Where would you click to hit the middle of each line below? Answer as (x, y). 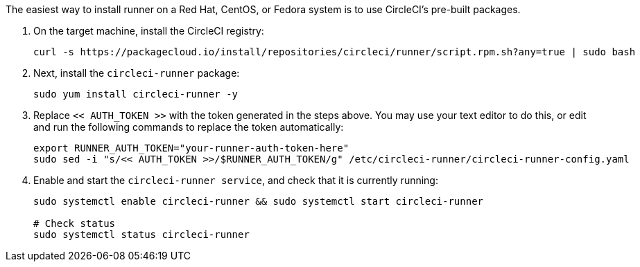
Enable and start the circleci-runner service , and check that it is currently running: (236, 180)
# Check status (75, 223)
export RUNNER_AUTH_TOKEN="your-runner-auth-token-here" (191, 148)
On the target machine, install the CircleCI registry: (149, 31)
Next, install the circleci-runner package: (137, 73)
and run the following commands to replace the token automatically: (189, 127)
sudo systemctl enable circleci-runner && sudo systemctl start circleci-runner (259, 201)
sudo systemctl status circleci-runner (141, 234)
